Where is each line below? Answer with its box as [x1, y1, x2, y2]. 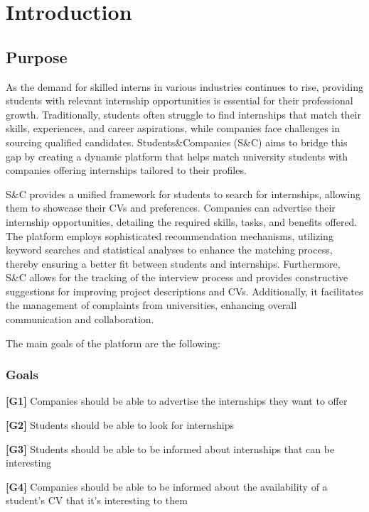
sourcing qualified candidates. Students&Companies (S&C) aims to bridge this [6, 134, 348, 149]
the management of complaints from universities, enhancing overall [6, 298, 297, 312]
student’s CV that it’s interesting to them [6, 493, 188, 508]
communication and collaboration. [6, 312, 154, 327]
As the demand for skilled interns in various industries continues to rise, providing [6, 79, 363, 94]
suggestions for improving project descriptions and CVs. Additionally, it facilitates [6, 283, 363, 298]
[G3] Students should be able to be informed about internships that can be [6, 441, 335, 456]
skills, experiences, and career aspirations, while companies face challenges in [6, 121, 341, 136]
